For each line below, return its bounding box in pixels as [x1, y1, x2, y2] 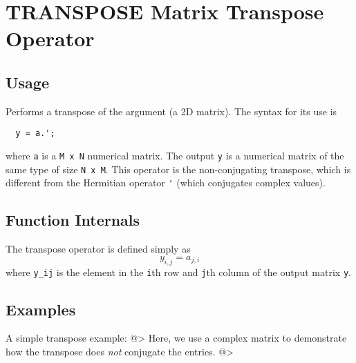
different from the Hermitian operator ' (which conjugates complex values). [6, 175, 326, 190]
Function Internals [6, 209, 140, 230]
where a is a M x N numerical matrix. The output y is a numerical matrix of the [6, 148, 344, 163]
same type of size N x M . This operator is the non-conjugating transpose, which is [6, 161, 351, 176]
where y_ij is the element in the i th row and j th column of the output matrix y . [6, 264, 351, 279]
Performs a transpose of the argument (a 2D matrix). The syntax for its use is [6, 104, 337, 118]
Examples [6, 298, 76, 320]
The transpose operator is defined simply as [6, 242, 191, 256]
